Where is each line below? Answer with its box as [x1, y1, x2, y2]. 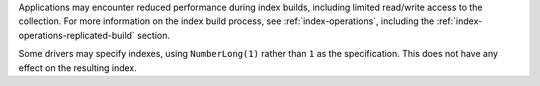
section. [136, 29, 170, 41]
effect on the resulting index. [18, 61, 137, 74]
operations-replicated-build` [18, 29, 135, 41]
